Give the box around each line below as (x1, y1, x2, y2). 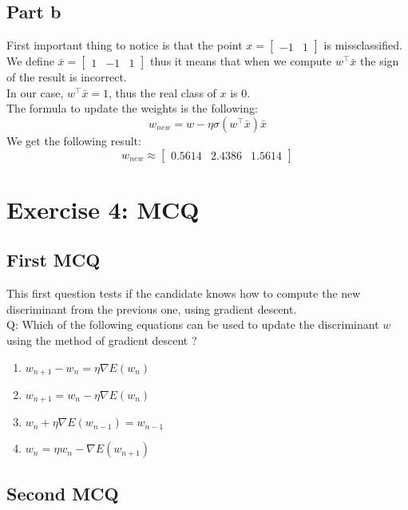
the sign (360, 53, 399, 69)
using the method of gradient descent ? (6, 331, 197, 348)
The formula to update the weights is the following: (6, 100, 258, 117)
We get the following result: (6, 132, 141, 148)
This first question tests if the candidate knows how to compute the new (6, 285, 361, 302)
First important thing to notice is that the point (6, 37, 243, 53)
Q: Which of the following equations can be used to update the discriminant (6, 316, 379, 333)
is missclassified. (323, 37, 402, 53)
